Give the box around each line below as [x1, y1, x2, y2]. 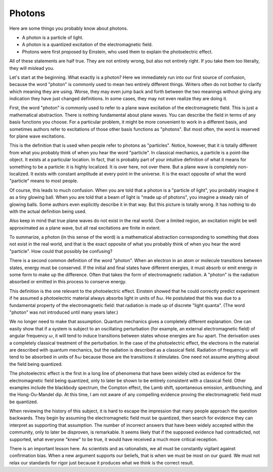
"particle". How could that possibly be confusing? [9, 248, 113, 254]
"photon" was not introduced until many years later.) [9, 309, 118, 315]
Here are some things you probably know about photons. [9, 25, 128, 31]
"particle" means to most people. [9, 178, 78, 184]
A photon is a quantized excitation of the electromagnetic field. [22, 41, 153, 48]
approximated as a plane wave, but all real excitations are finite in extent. [9, 225, 161, 231]
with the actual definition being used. [9, 208, 87, 214]
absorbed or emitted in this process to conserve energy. [9, 279, 126, 285]
